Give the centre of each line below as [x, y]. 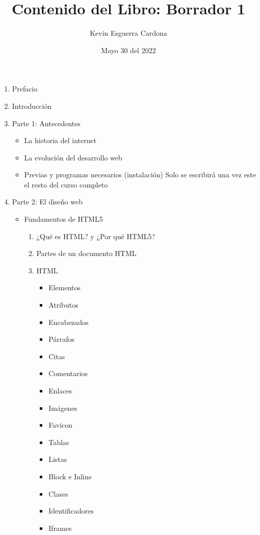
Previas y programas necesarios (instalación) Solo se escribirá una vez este [140, 175]
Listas [58, 459]
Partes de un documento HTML [86, 253]
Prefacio [25, 89]
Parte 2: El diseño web [47, 202]
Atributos [63, 305]
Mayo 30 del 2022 [128, 50]
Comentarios [68, 373]
